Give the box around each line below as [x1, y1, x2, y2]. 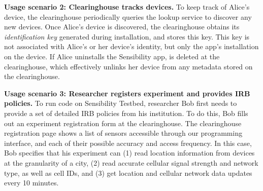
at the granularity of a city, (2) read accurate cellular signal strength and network [4, 157, 258, 168]
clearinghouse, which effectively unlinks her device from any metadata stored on [4, 61, 253, 71]
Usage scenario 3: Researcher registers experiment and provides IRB [4, 88, 250, 98]
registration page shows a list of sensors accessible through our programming [4, 128, 243, 138]
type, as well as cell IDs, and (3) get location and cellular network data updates [4, 167, 252, 178]
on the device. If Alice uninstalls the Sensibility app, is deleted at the [4, 51, 220, 61]
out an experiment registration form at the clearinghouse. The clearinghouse [4, 118, 242, 128]
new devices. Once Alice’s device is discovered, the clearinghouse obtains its [4, 21, 240, 32]
